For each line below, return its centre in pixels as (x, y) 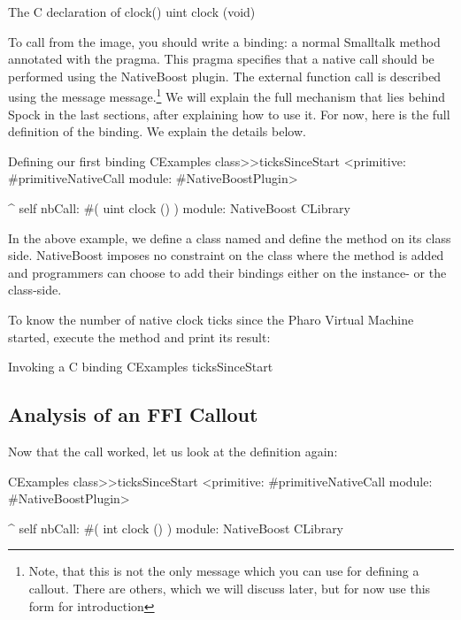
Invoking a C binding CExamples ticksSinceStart (141, 367)
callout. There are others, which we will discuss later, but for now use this (230, 588)
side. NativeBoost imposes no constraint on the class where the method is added (226, 255)
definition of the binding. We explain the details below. (157, 131)
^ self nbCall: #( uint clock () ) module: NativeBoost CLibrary (179, 208)
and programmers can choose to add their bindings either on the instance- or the (227, 272)
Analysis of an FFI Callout (133, 414)
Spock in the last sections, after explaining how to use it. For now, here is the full (229, 114)
